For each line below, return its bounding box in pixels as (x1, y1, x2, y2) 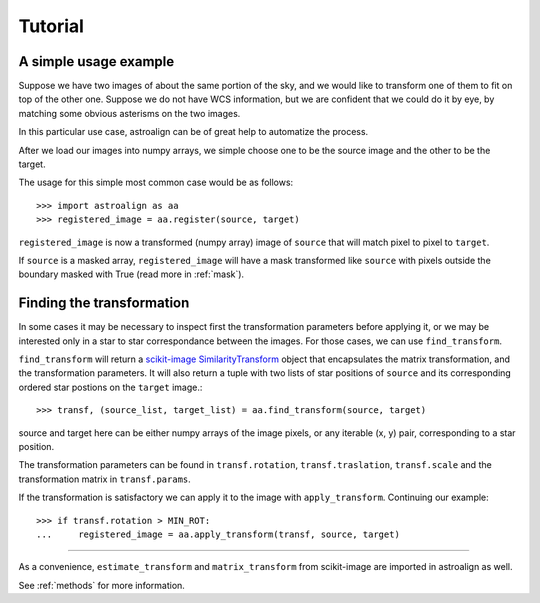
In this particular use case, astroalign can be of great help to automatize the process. (18, 126, 369, 138)
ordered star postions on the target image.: (18, 381, 203, 393)
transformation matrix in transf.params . (18, 473, 192, 485)
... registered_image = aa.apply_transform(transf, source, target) (36, 528, 400, 540)
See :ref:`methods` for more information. (18, 579, 185, 591)
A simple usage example (18, 53, 175, 70)
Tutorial (18, 15, 85, 37)
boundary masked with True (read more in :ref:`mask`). (18, 268, 245, 280)
